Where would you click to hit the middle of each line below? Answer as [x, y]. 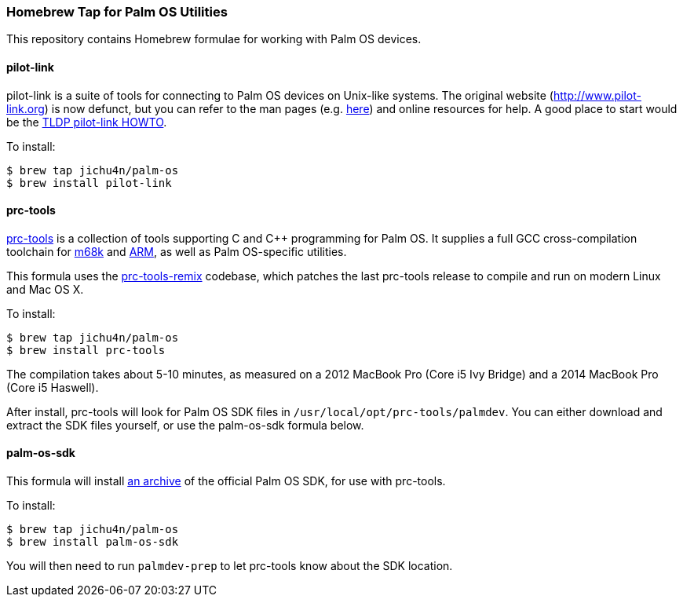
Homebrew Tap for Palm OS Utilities [117, 12]
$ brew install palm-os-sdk [93, 542]
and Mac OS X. [45, 289]
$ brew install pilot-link [89, 183]
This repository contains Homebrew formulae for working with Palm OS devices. [214, 39]
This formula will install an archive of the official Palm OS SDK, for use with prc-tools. [226, 481]
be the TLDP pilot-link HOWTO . [87, 122]
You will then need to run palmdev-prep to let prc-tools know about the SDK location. [230, 566]
